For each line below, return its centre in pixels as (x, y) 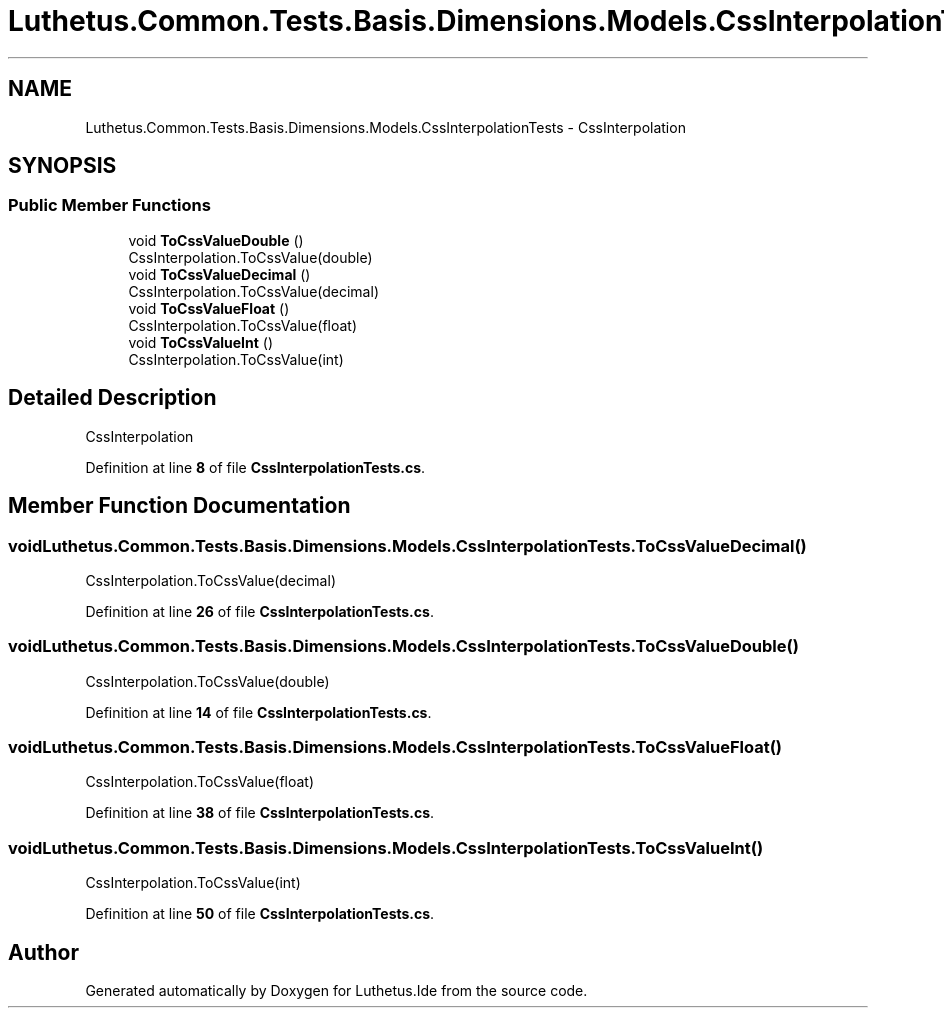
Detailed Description (112, 398)
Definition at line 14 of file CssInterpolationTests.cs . (258, 712)
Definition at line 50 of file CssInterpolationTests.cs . (260, 914)
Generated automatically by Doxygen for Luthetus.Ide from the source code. (336, 990)
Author (43, 952)
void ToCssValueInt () (201, 342)
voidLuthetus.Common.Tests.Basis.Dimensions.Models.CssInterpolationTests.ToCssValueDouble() (403, 646)
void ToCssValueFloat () (209, 308)
